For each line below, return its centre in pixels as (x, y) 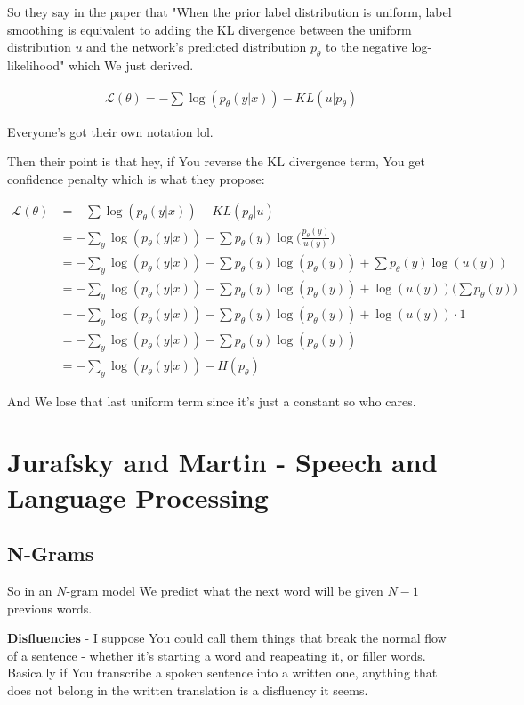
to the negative (367, 47)
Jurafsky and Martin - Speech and (222, 462)
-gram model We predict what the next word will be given (225, 590)
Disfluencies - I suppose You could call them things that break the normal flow (227, 638)
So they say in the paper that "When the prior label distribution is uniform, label (230, 12)
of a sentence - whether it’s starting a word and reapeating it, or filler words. (217, 655)
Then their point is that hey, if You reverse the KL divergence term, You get (216, 161)
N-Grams (51, 553)
